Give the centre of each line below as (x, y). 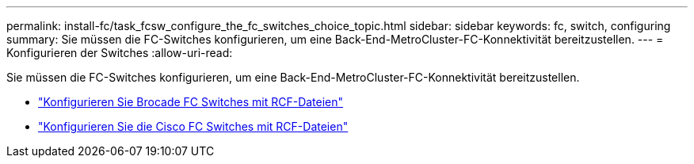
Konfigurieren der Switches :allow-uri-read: (120, 53)
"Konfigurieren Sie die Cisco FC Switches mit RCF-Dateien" (193, 126)
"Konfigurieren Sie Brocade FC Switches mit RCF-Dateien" (191, 102)
